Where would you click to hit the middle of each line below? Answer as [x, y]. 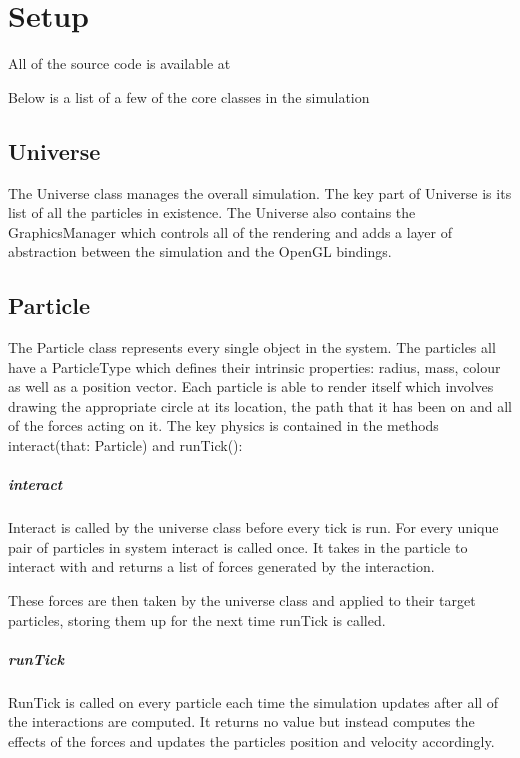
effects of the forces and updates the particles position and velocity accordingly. [251, 740]
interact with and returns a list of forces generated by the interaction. [221, 566]
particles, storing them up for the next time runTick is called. [197, 619]
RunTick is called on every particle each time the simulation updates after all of [253, 701]
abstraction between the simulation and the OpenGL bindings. [200, 251]
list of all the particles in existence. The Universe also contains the [212, 212]
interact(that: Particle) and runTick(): [125, 445]
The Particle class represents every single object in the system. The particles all [252, 347]
